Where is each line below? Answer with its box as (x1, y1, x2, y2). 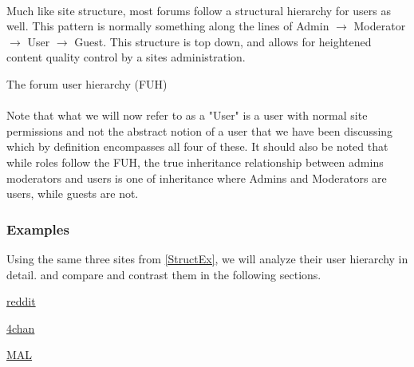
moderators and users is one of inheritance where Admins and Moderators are (6, 169, 387, 186)
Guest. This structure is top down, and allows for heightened (74, 33, 372, 49)
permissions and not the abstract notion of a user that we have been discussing (6, 122, 393, 139)
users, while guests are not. (6, 185, 139, 202)
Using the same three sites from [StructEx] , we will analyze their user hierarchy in (6, 250, 408, 266)
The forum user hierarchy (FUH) (6, 75, 168, 92)
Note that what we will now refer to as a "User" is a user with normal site (6, 107, 368, 124)
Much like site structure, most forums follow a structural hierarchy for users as (6, 2, 392, 18)
